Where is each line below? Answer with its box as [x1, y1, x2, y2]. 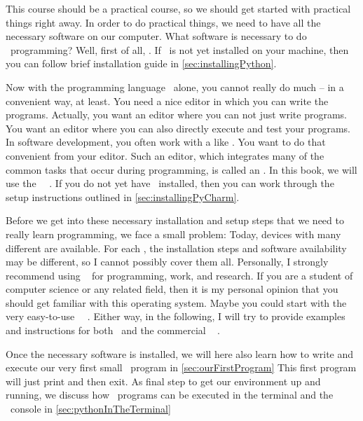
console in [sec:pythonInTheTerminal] [10, 401, 171, 416]
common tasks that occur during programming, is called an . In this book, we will [6, 162, 357, 177]
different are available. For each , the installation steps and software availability [6, 240, 347, 255]
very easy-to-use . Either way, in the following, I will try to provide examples [6, 309, 345, 324]
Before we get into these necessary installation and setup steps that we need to [6, 213, 344, 228]
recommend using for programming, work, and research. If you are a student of [6, 268, 353, 282]
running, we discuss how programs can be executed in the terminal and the [6, 387, 334, 402]
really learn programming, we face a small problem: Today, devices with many [6, 226, 341, 241]
